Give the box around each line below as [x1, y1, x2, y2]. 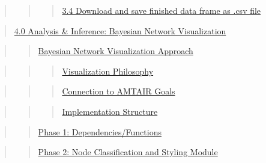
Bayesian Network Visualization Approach [38, 45, 193, 57]
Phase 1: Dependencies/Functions [38, 125, 162, 138]
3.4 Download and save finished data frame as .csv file [62, 4, 261, 16]
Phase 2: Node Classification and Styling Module [38, 146, 218, 158]
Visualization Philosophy [62, 64, 154, 77]
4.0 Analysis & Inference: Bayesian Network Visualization [14, 24, 226, 37]
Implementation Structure [62, 105, 158, 117]
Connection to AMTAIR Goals [62, 85, 175, 97]
